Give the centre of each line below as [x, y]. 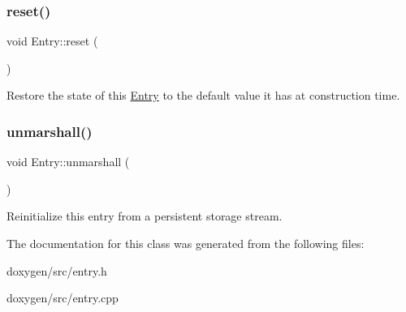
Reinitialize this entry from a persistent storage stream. [145, 216]
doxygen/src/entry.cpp [63, 298]
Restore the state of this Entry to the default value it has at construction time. [203, 95]
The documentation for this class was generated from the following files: [186, 243]
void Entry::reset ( [52, 41]
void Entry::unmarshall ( [68, 162]
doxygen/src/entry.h [57, 270]
